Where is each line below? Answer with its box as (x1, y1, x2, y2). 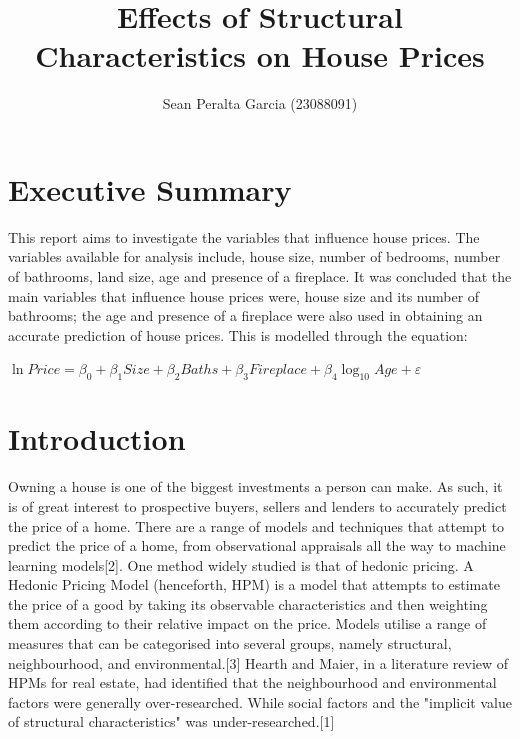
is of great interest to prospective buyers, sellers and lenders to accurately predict (8, 495, 507, 516)
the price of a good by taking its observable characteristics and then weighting (8, 593, 488, 614)
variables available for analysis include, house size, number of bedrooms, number (8, 246, 501, 267)
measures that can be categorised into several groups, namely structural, (8, 633, 452, 654)
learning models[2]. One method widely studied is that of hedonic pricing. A (8, 554, 474, 575)
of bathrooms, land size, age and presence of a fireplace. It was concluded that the (8, 266, 512, 287)
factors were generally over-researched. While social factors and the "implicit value (8, 691, 512, 712)
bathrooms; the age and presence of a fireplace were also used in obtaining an (8, 305, 483, 326)
